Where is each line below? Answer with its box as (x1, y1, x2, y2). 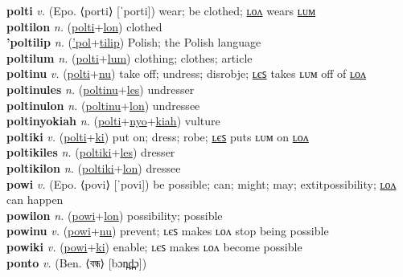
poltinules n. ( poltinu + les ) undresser (6, 80, 195, 97)
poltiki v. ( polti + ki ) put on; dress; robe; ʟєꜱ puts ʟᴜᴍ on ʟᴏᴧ (6, 128, 309, 145)
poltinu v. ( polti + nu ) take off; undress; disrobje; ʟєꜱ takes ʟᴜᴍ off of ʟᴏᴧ (6, 65, 367, 82)
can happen (6, 191, 64, 208)
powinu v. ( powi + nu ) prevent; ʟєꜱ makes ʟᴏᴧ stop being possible (6, 222, 329, 239)
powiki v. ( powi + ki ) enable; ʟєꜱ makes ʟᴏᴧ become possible (6, 238, 302, 255)
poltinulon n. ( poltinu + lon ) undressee (6, 96, 200, 113)
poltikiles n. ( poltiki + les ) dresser (6, 144, 175, 161)
